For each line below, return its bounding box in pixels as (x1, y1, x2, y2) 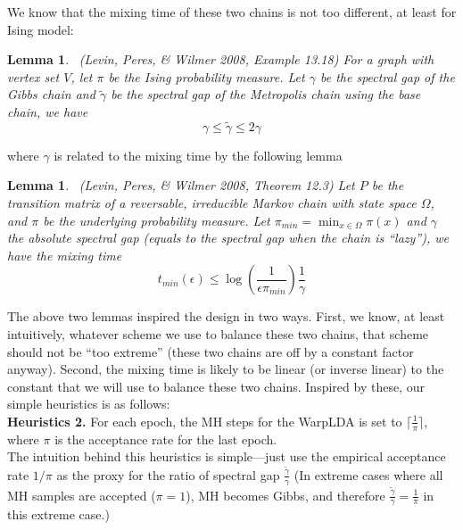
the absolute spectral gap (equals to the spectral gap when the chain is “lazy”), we (7, 228, 449, 247)
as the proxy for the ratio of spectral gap (56, 465, 280, 484)
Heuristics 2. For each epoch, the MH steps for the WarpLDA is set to (7, 411, 402, 430)
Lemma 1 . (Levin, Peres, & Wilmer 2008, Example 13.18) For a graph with (7, 50, 434, 69)
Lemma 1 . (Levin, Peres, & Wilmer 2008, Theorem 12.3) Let (7, 176, 355, 195)
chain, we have (7, 102, 88, 120)
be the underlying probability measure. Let (43, 211, 270, 229)
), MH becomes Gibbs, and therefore (186, 485, 385, 504)
